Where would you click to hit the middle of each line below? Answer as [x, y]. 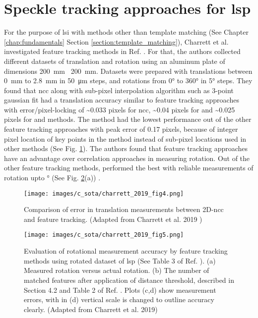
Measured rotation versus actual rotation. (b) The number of [117, 270]
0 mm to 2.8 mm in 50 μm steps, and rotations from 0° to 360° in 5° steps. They [128, 80]
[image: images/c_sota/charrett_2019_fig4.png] [104, 193]
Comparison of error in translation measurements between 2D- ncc [124, 209]
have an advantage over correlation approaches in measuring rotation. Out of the [127, 158]
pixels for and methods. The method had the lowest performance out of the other [128, 119]
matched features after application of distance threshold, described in [129, 280]
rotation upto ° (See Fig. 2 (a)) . [52, 178]
